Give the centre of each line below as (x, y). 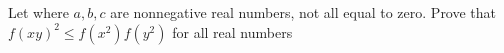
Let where (38, 12)
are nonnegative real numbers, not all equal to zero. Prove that (303, 12)
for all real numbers (232, 31)
